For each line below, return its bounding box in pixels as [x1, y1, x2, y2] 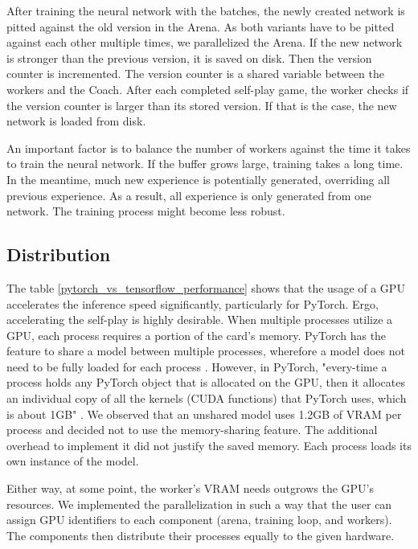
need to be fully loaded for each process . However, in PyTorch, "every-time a [6, 358, 387, 375]
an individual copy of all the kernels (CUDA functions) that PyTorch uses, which [6, 390, 407, 407]
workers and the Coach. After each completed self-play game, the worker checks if [6, 80, 409, 97]
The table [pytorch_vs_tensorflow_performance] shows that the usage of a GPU [6, 279, 405, 296]
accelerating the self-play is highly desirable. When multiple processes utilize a [6, 311, 393, 328]
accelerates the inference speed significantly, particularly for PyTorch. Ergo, [6, 295, 379, 312]
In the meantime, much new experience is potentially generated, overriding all [6, 170, 390, 187]
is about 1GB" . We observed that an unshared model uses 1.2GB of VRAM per [6, 405, 402, 422]
